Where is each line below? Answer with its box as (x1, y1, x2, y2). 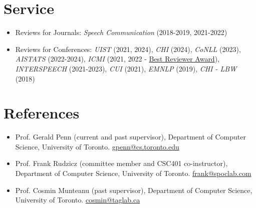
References (4, 102, 80, 123)
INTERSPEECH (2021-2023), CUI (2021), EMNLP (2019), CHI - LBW (15, 63, 237, 73)
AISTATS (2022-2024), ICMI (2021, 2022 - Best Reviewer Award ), (15, 53, 219, 64)
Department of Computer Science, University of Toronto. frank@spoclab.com (15, 168, 251, 178)
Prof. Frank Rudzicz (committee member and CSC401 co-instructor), (15, 158, 228, 168)
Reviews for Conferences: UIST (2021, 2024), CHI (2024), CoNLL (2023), (15, 43, 241, 54)
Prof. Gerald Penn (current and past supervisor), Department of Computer (15, 131, 246, 142)
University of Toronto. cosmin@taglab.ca (15, 194, 140, 205)
